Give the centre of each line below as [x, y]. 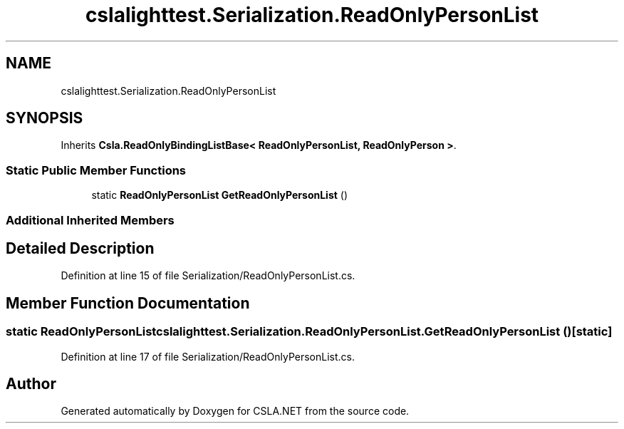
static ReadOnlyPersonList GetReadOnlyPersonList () [220, 195]
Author [31, 384]
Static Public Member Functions [96, 170]
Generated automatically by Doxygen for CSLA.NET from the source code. [235, 411]
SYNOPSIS [45, 118]
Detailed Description [80, 248]
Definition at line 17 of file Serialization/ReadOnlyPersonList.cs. [208, 356]
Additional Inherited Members [90, 220]
